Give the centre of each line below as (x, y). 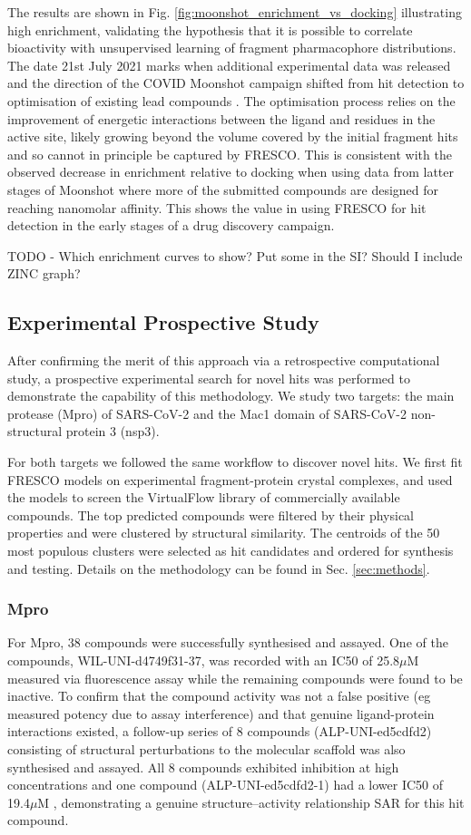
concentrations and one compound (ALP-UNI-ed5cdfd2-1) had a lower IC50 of (226, 785)
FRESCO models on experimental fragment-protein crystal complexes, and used (230, 479)
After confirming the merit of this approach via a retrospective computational (224, 360)
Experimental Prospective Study (163, 322)
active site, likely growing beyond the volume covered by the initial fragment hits (233, 136)
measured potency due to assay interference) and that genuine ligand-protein (221, 713)
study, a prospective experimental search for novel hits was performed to (209, 378)
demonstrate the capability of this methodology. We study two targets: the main (231, 396)
